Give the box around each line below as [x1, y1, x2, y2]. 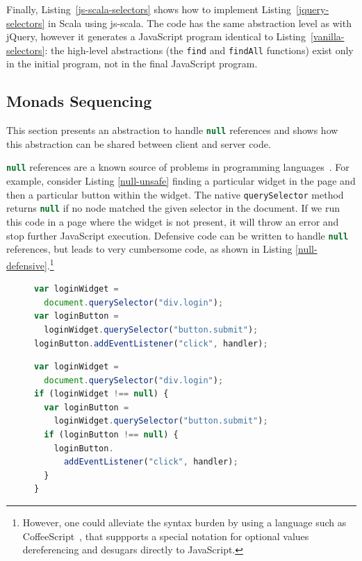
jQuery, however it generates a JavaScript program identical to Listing [6, 29, 306, 44]
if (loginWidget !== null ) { [34, 389, 169, 399]
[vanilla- [310, 29, 345, 44]
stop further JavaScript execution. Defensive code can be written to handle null [6, 228, 349, 242]
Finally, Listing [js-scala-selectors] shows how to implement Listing [6, 2, 291, 16]
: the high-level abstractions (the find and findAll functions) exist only [44, 42, 354, 57]
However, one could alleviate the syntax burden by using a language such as [22, 515, 347, 530]
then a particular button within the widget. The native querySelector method [6, 187, 344, 201]
